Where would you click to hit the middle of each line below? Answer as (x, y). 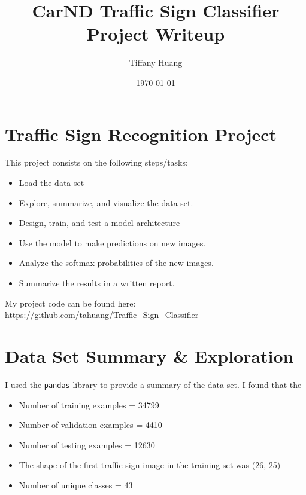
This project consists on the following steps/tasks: (96, 162)
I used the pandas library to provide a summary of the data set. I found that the (153, 384)
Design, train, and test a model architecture (99, 223)
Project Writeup (156, 34)
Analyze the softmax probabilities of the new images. (116, 263)
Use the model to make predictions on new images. (112, 242)
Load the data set (51, 183)
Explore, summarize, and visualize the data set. (106, 202)
